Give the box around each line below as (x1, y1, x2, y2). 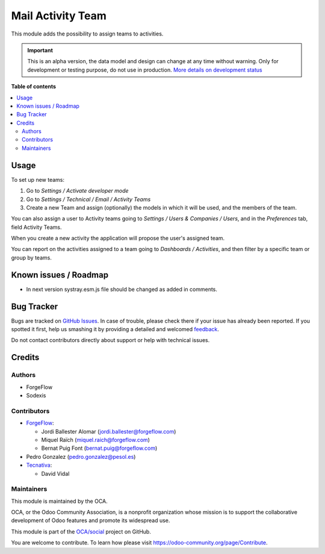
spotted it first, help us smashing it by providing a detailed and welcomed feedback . (11, 326, 220, 333)
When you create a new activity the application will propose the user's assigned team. (11, 235, 225, 242)
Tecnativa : (26, 461, 52, 469)
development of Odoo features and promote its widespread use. (11, 517, 170, 524)
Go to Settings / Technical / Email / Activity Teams (26, 196, 151, 203)
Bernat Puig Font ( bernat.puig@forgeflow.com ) (41, 444, 158, 452)
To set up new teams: (11, 176, 64, 183)
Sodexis (26, 392, 46, 399)
